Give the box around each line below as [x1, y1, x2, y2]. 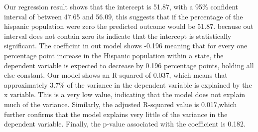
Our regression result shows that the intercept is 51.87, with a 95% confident [4, 1, 239, 11]
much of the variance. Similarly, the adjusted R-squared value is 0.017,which [4, 99, 237, 109]
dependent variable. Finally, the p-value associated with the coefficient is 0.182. [4, 119, 246, 129]
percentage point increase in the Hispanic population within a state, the [4, 50, 224, 60]
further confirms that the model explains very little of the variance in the [4, 109, 228, 119]
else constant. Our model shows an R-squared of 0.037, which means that [4, 70, 228, 80]
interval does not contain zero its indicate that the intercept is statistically [4, 30, 232, 41]
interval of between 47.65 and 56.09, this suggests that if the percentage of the [4, 11, 243, 21]
